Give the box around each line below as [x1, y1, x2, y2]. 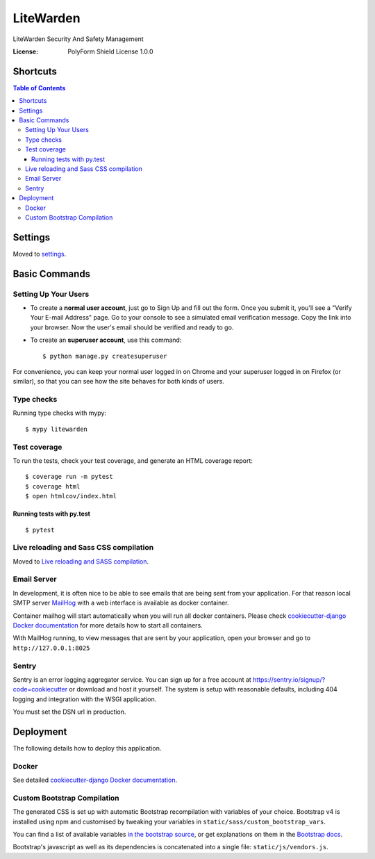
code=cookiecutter [12, 685, 68, 694]
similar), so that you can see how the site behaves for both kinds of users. [12, 377, 225, 386]
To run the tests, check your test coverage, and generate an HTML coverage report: [12, 457, 253, 465]
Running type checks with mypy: [12, 409, 107, 417]
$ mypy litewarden [25, 425, 88, 433]
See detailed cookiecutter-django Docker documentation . [12, 776, 177, 785]
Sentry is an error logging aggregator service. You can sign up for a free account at [12, 675, 251, 684]
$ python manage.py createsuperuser [42, 352, 167, 360]
